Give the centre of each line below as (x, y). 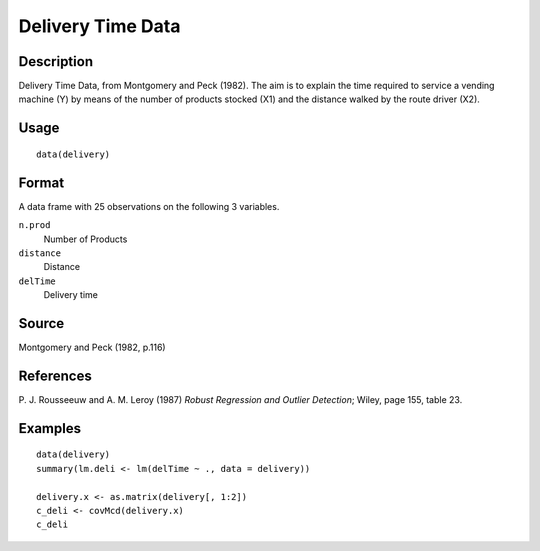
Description (56, 61)
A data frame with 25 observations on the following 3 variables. (149, 206)
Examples (50, 428)
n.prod (34, 225)
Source (41, 323)
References (55, 375)
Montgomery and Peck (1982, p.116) (92, 347)
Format (41, 182)
